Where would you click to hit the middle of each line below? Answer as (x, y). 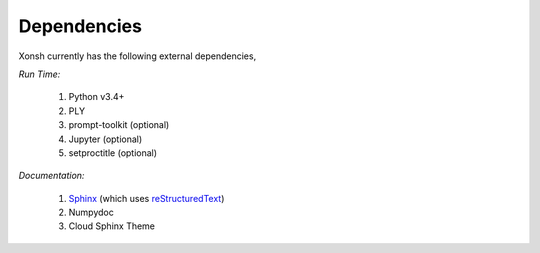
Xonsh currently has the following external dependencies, (137, 56)
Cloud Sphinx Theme (111, 226)
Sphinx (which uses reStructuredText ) (146, 198)
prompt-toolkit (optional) (119, 125)
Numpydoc (91, 212)
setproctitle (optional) (113, 152)
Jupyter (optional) (105, 139)
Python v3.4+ (96, 97)
